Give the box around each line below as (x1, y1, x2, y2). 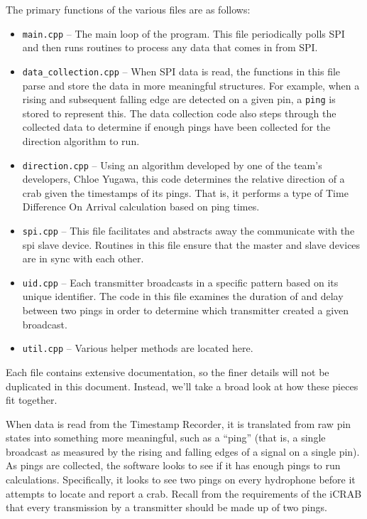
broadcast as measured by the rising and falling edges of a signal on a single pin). (6, 444, 360, 459)
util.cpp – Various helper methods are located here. (22, 341, 253, 355)
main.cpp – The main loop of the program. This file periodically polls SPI (22, 26, 345, 41)
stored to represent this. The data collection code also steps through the (22, 105, 336, 120)
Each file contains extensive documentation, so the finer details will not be (6, 364, 329, 379)
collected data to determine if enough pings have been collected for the (22, 119, 331, 134)
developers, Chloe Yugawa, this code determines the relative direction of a (22, 171, 345, 186)
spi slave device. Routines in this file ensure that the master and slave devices (22, 237, 361, 252)
